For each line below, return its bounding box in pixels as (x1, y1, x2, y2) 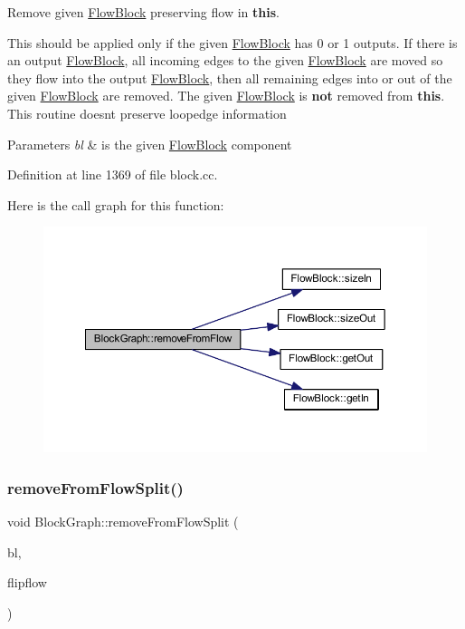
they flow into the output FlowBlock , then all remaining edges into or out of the (7, 68, 452, 87)
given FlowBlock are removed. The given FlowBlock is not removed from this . (7, 86, 445, 105)
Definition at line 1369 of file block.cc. (7, 165, 218, 184)
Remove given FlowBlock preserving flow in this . (7, 3, 280, 21)
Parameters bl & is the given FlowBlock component (7, 134, 292, 153)
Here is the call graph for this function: (7, 195, 224, 214)
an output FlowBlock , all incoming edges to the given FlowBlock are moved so (7, 51, 443, 70)
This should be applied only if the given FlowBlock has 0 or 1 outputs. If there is (7, 33, 458, 52)
